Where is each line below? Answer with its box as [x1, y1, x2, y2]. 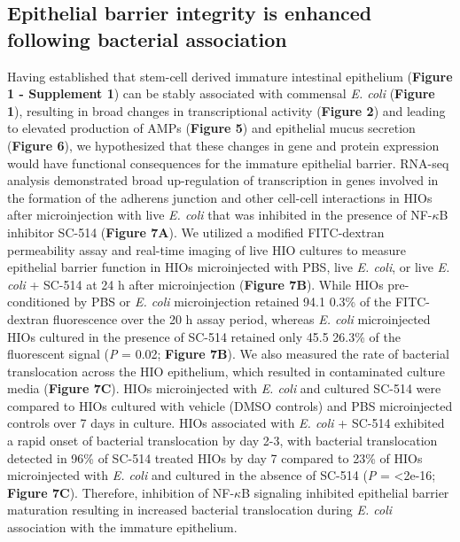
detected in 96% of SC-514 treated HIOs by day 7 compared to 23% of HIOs [7, 448, 423, 467]
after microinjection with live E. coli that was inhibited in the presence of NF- [7, 205, 433, 224]
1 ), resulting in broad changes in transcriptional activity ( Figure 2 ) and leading [7, 101, 446, 120]
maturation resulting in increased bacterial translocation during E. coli [7, 500, 393, 519]
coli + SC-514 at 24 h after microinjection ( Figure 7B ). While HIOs [7, 275, 384, 293]
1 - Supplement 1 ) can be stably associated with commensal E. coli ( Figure [7, 84, 435, 103]
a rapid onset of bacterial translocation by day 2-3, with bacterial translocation [7, 431, 438, 450]
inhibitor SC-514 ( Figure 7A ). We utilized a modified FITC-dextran [7, 222, 385, 241]
